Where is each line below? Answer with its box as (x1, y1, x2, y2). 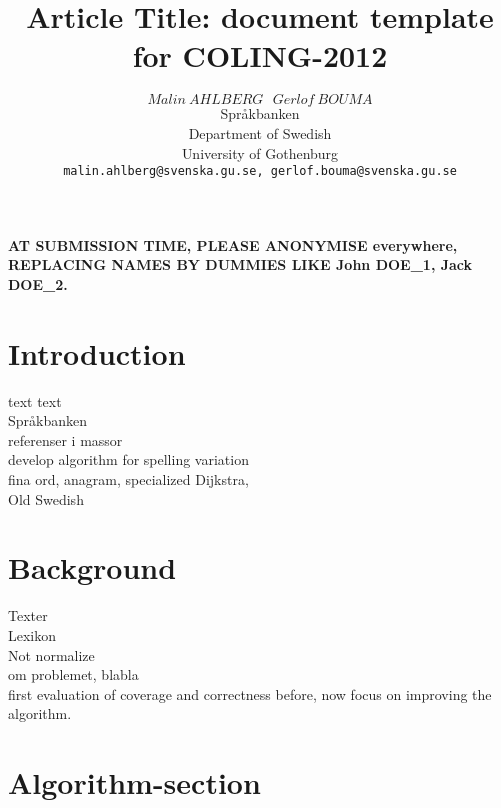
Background (8, 547, 177, 588)
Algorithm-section (8, 762, 261, 803)
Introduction (8, 332, 186, 373)
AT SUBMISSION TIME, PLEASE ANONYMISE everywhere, (8, 234, 458, 255)
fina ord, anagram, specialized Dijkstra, (8, 469, 249, 490)
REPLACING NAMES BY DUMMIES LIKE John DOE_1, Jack (8, 254, 473, 275)
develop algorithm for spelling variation (8, 449, 249, 470)
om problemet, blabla (8, 664, 139, 685)
